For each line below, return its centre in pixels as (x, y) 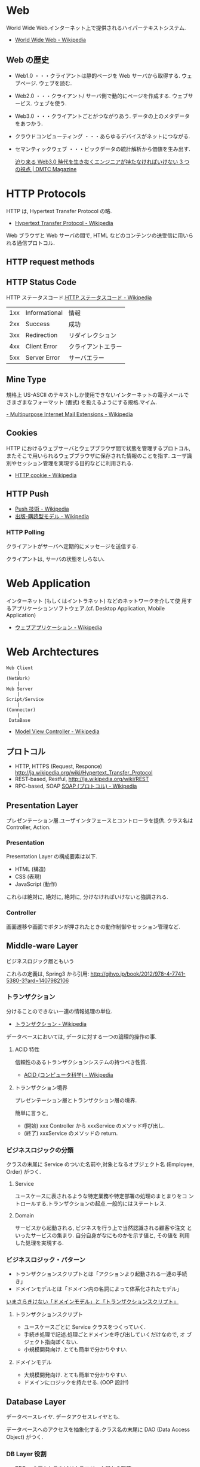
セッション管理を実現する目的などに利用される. (75, 463)
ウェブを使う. (50, 103)
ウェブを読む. (55, 83)
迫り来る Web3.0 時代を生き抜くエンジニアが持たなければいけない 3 (99, 162)
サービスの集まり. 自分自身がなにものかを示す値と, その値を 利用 (110, 1235)
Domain (24, 1216)
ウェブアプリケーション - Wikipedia (59, 627)
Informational (44, 312)
